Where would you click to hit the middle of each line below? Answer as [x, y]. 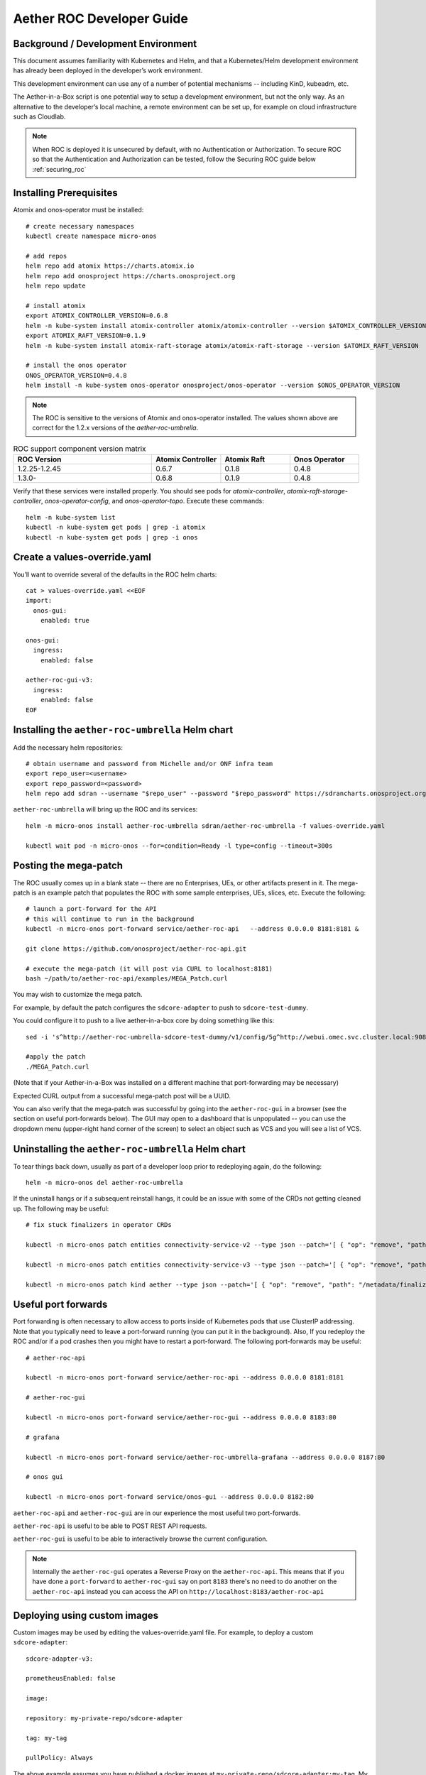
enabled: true [65, 621]
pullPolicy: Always [60, 1758]
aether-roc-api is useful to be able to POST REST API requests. [110, 1526]
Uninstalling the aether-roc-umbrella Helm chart [130, 1149]
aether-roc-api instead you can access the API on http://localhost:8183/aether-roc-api [178, 1591]
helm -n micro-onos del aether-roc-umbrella [105, 1183]
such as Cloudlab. [39, 116]
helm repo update [56, 286]
